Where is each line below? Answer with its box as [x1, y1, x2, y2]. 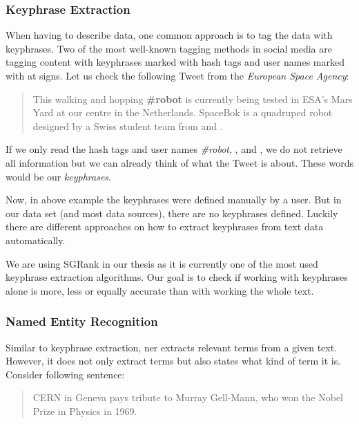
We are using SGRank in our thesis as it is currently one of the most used [6, 256, 318, 270]
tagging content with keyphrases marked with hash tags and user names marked [6, 55, 345, 69]
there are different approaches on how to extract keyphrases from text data [6, 219, 324, 234]
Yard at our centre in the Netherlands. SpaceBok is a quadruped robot [32, 105, 333, 120]
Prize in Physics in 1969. [32, 403, 137, 418]
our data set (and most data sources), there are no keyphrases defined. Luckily [6, 205, 338, 220]
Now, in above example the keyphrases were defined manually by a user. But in [6, 192, 342, 207]
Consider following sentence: [6, 367, 125, 381]
